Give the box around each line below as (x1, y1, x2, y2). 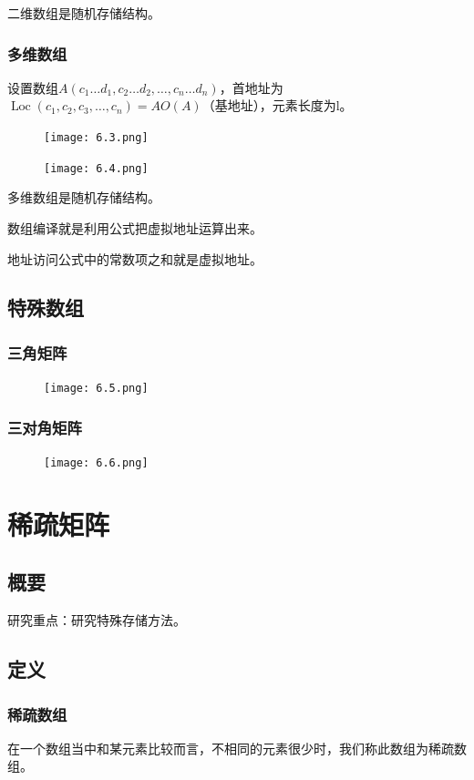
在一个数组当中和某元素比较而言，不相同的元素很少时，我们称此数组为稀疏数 (7, 738, 467, 757)
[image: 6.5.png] (44, 382, 149, 395)
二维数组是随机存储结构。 (7, 4, 160, 22)
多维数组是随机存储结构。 (7, 188, 160, 207)
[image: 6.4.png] (44, 161, 149, 175)
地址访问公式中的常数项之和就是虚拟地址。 (7, 249, 263, 268)
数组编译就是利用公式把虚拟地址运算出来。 (7, 218, 263, 237)
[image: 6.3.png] (44, 131, 149, 144)
